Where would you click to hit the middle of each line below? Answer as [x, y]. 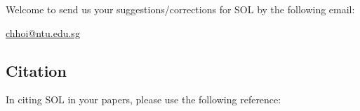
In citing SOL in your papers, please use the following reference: [144, 99]
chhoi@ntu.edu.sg [43, 32]
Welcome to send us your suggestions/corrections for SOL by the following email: [180, 9]
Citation [36, 70]
